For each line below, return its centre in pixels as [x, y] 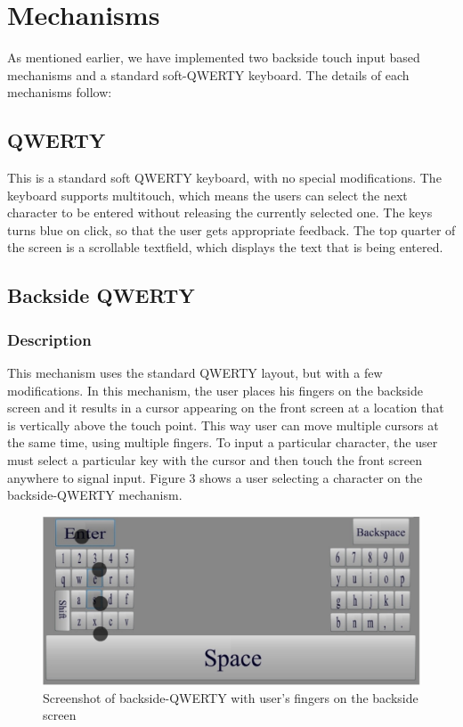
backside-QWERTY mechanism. [95, 495]
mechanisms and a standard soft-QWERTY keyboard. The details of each [208, 74]
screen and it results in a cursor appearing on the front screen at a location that [226, 408]
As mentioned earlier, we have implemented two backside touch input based [214, 57]
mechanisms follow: [60, 92]
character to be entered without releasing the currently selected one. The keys [220, 212]
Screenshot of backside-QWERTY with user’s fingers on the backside [231, 697]
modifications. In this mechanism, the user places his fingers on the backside [215, 390]
